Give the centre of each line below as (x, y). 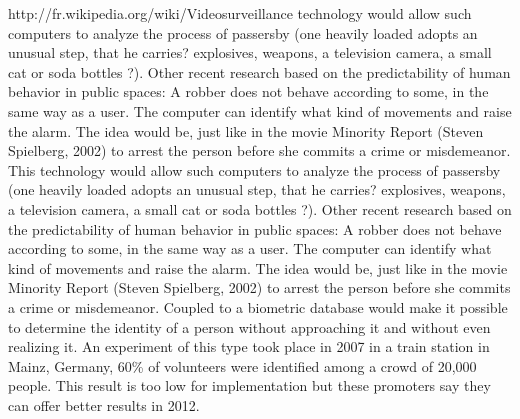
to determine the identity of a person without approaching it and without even (249, 326)
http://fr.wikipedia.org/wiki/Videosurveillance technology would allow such (240, 13)
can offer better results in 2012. (104, 404)
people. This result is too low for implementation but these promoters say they (249, 385)
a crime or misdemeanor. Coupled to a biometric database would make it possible (258, 306)
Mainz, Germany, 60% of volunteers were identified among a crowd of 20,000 (242, 365)
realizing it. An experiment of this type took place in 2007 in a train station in (249, 346)
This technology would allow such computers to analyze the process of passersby (254, 169)
